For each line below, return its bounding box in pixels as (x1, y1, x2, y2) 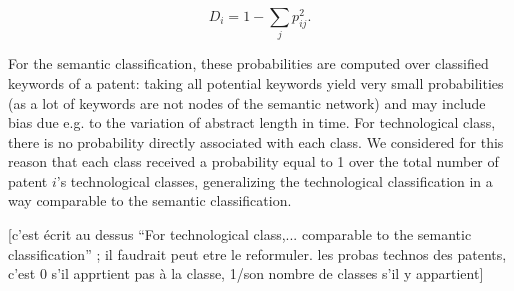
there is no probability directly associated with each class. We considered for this (8, 131, 504, 152)
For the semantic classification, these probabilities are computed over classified (8, 53, 489, 74)
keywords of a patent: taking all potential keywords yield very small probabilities (8, 72, 504, 93)
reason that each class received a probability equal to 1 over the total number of (8, 151, 499, 172)
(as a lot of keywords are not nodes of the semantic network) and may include (8, 92, 486, 113)
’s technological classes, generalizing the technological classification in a (56, 170, 493, 191)
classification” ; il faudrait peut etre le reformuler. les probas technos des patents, (8, 243, 507, 264)
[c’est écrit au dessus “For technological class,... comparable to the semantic (8, 224, 472, 245)
